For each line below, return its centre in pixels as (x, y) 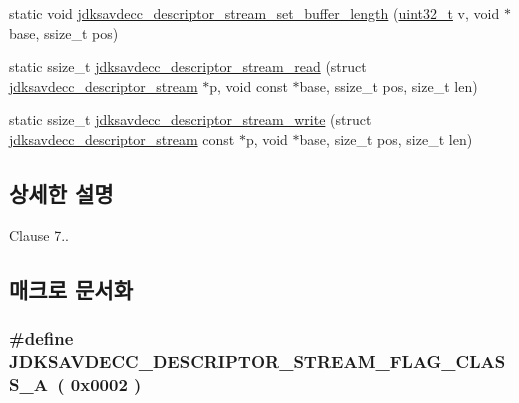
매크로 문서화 (71, 288)
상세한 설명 (61, 192)
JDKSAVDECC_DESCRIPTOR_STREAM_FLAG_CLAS (257, 360)
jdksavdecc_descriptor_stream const (122, 138)
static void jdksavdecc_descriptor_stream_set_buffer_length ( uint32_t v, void (254, 13)
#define (41, 338)
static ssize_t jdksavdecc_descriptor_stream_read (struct (188, 66)
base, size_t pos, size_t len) (386, 138)
